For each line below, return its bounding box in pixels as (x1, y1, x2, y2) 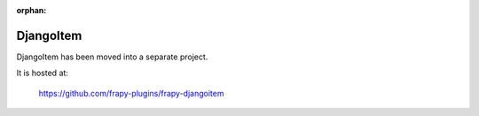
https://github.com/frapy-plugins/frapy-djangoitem (38, 88, 224, 98)
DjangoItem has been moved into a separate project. (16, 51, 208, 62)
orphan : (16, 5, 47, 15)
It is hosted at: (16, 67, 68, 79)
